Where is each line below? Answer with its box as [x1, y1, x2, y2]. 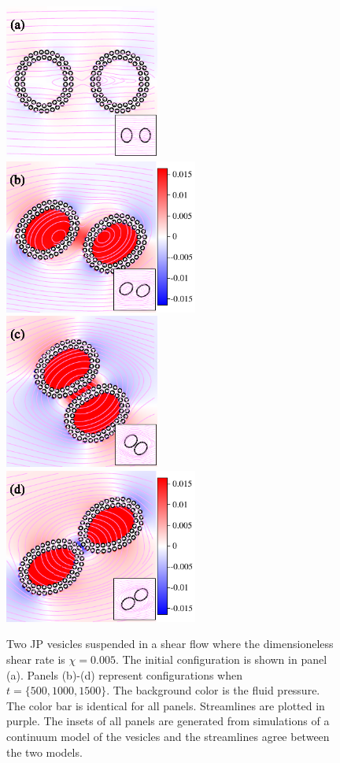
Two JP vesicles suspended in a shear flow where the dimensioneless [6, 635, 334, 652]
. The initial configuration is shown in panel [115, 650, 327, 667]
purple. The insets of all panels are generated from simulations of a [6, 713, 330, 729]
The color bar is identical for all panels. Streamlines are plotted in [6, 697, 325, 713]
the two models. [6, 743, 83, 760]
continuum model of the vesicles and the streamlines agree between [6, 728, 330, 744]
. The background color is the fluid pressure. [106, 682, 320, 698]
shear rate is [6, 650, 65, 667]
